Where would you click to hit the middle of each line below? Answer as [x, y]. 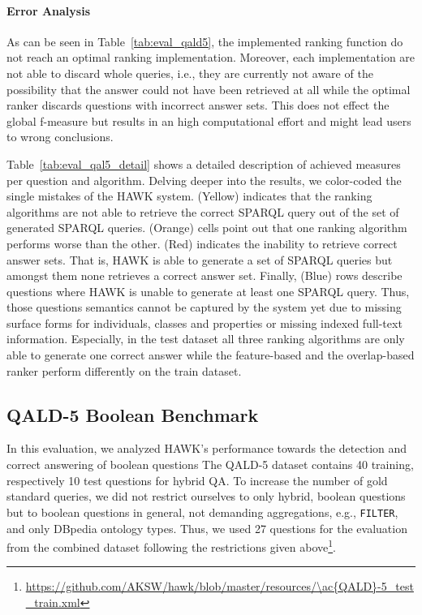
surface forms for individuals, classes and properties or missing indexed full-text [205, 323]
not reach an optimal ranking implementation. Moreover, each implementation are [211, 57]
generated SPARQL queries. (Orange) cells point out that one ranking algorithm [207, 228]
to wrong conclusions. [60, 137]
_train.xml [53, 602]
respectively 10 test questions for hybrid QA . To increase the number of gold [197, 480]
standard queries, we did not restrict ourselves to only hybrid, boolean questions [206, 496]
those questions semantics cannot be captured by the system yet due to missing [204, 307]
